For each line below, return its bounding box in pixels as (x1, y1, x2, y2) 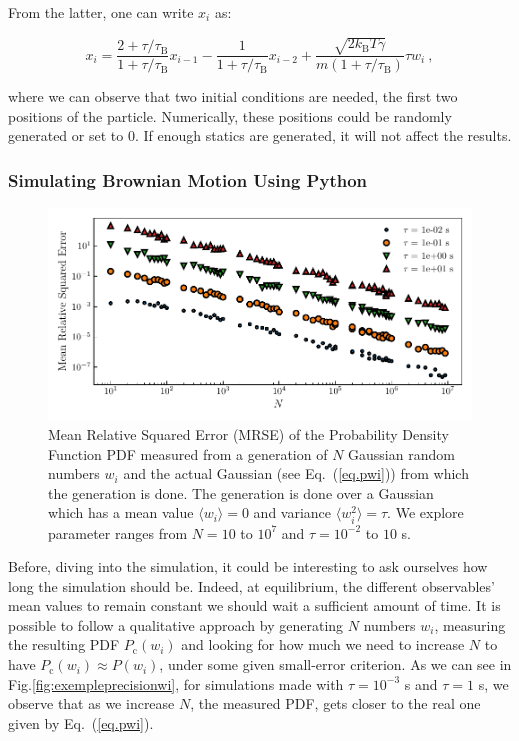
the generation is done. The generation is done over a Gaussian (48, 482, 434, 503)
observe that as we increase (8, 693, 175, 714)
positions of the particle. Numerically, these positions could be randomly (8, 105, 452, 126)
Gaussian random (348, 443, 455, 464)
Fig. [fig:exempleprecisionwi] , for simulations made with (8, 673, 344, 694)
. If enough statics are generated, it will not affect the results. (134, 125, 512, 146)
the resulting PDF (8, 634, 120, 655)
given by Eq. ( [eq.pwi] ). (8, 712, 154, 733)
